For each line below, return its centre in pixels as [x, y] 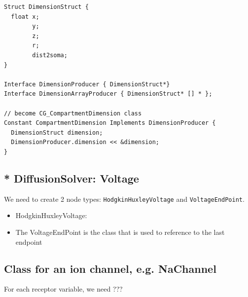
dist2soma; [50, 55]
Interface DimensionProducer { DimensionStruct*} [87, 84]
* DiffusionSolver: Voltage [71, 178]
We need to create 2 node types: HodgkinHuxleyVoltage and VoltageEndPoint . [124, 199]
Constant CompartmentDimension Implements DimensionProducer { [110, 123]
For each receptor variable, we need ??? [63, 289]
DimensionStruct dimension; [57, 132]
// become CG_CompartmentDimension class [73, 113]
